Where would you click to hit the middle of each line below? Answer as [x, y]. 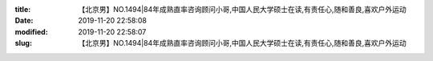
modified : [31, 31]
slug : [23, 43]
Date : [24, 21]
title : [23, 9]
